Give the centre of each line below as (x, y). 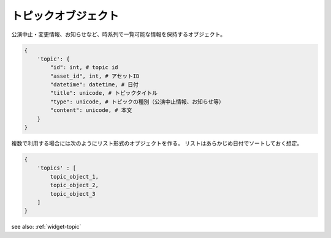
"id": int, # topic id (84, 68)
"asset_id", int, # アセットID (95, 76)
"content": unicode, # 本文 (91, 110)
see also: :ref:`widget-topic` (46, 227)
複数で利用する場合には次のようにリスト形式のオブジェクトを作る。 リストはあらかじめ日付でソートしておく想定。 (157, 143)
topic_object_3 (73, 194)
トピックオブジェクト (65, 16)
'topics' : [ (57, 168)
